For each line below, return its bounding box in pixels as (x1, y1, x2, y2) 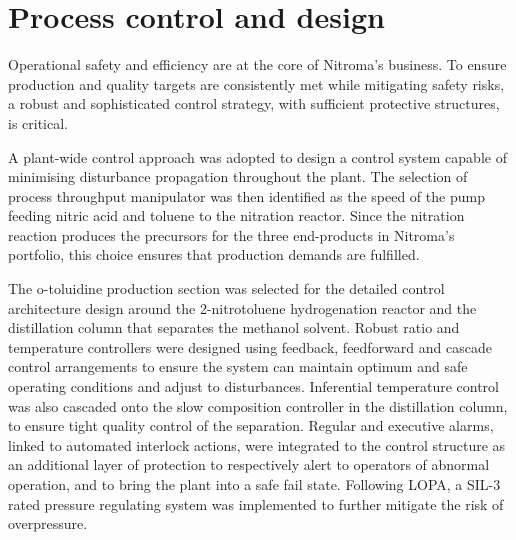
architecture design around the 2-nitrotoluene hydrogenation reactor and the (8, 297, 477, 318)
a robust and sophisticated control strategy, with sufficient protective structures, (8, 93, 500, 114)
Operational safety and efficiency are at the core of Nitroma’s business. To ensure (8, 54, 507, 75)
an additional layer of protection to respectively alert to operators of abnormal (8, 454, 490, 475)
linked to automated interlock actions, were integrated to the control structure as (8, 434, 506, 455)
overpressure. (8, 513, 88, 534)
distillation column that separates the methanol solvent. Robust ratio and (8, 317, 460, 338)
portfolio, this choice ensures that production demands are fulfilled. (8, 244, 420, 265)
